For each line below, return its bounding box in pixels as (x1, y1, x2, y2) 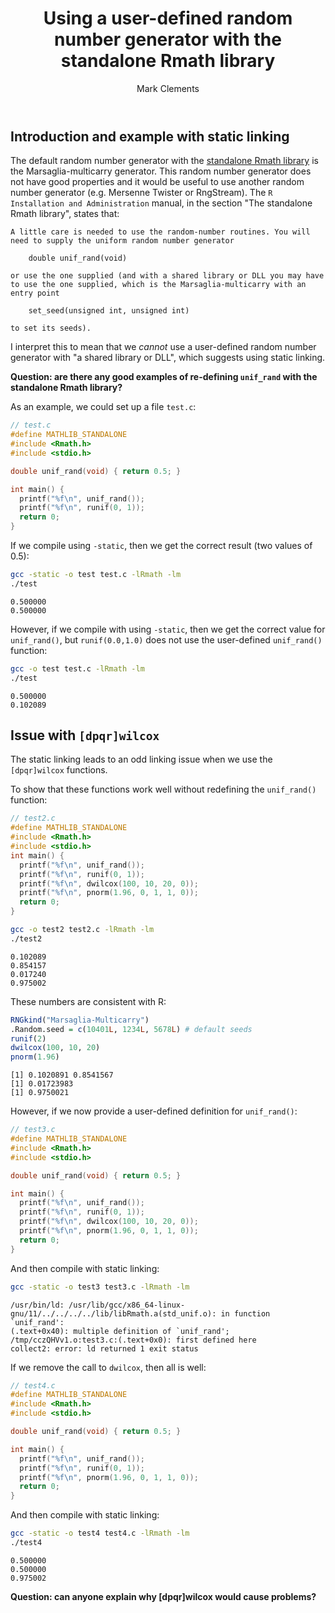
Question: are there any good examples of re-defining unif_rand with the (10, 371, 318, 383)
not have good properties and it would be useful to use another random (10, 176, 305, 188)
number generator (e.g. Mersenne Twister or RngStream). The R (10, 187, 273, 199)
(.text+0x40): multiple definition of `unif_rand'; (10, 1326, 230, 1336)
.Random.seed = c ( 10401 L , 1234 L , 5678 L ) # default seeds (10, 1024, 253, 1034)
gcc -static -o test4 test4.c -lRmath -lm (10, 1528, 190, 1539)
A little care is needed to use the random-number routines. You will (10, 227, 311, 237)
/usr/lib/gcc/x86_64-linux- (68, 1300, 186, 1310)
